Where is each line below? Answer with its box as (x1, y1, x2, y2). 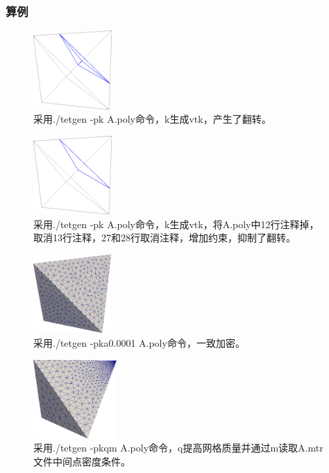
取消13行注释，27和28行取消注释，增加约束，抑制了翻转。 (33, 230, 296, 245)
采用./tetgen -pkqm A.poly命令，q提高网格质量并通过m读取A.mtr (33, 440, 323, 455)
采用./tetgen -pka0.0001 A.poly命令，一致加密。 (33, 335, 245, 350)
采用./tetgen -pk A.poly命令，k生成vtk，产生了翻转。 (33, 112, 271, 126)
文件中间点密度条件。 (33, 454, 130, 469)
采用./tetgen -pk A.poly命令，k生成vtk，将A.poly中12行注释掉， (33, 216, 319, 231)
